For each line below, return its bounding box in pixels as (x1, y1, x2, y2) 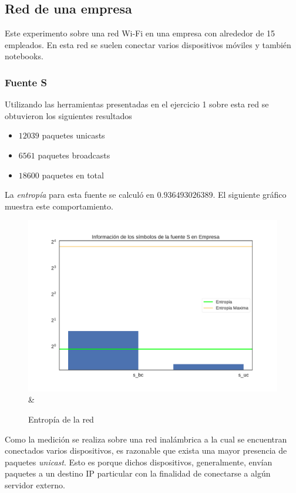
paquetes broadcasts (38, 148, 110, 161)
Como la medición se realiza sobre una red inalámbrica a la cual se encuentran (5, 433, 287, 445)
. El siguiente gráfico (213, 188, 287, 201)
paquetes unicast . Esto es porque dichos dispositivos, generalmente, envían (5, 455, 273, 468)
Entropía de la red (28, 413, 94, 426)
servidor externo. (5, 479, 65, 491)
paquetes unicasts (42, 129, 105, 141)
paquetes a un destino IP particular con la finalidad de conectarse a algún (5, 467, 271, 480)
